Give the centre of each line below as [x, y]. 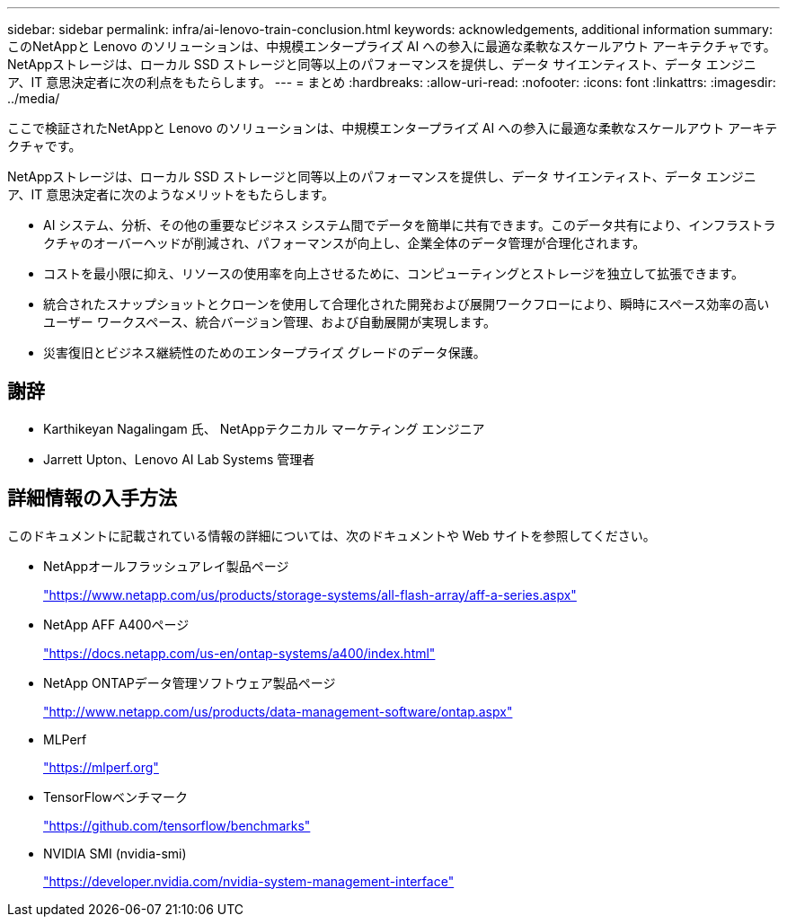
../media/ [34, 98]
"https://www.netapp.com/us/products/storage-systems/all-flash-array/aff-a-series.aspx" [310, 594]
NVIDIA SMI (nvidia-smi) [115, 853]
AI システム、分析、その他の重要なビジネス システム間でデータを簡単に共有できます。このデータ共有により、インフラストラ [410, 225]
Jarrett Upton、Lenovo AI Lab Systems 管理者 [179, 459]
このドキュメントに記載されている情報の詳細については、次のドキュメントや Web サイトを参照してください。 [332, 535]
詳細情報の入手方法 [92, 498]
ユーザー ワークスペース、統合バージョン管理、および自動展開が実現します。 [270, 322]
